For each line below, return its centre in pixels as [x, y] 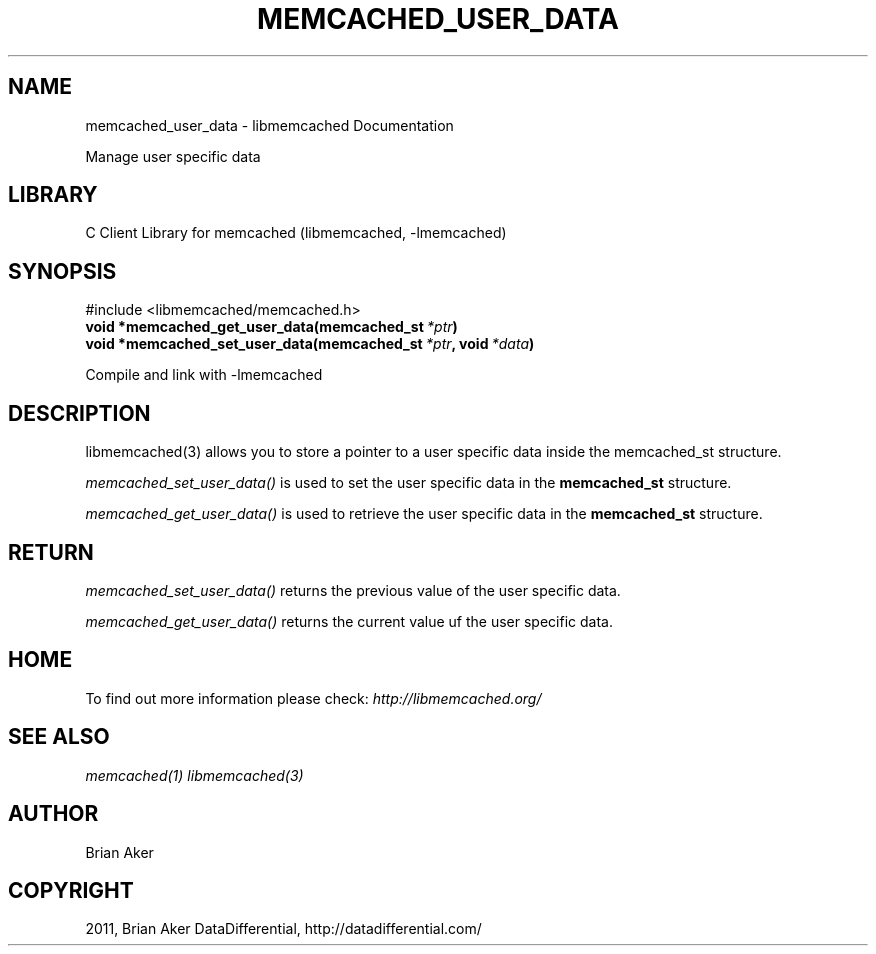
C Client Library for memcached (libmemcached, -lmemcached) [296, 233]
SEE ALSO [59, 737]
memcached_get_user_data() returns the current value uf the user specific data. [349, 621]
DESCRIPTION [79, 413]
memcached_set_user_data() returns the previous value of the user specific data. [353, 590]
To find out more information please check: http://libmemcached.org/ [313, 698]
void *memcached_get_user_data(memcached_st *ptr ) [271, 327]
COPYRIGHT [71, 890]
